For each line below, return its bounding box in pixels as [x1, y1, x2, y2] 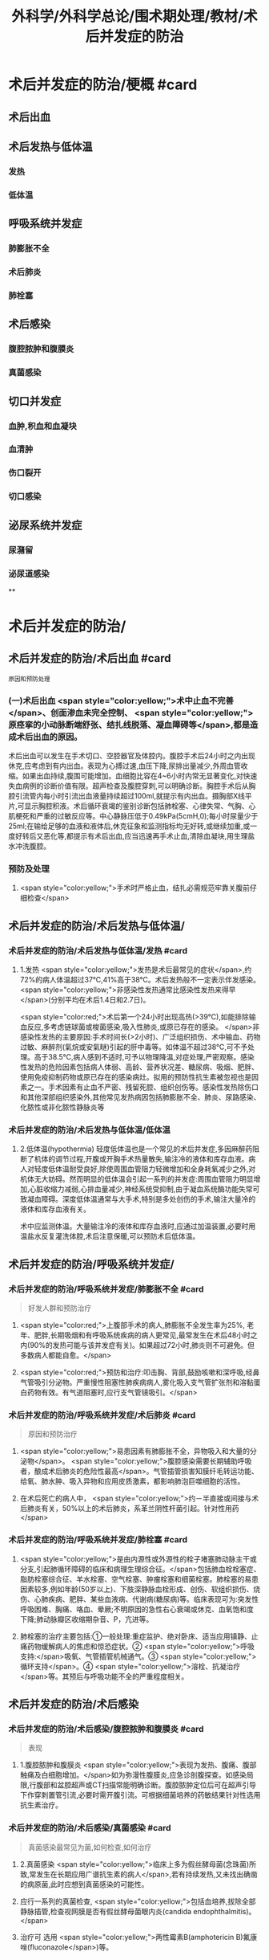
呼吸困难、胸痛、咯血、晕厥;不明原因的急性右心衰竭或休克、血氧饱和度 [19, 1604, 255, 1614]
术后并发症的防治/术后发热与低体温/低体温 [8, 1125, 171, 1136]
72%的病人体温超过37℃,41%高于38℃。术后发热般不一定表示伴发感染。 [19, 975, 261, 985]
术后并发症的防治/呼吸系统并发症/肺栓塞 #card [8, 1534, 188, 1546]
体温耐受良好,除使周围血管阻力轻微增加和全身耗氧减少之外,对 [54, 1164, 256, 1174]
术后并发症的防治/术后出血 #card [8, 651, 171, 665]
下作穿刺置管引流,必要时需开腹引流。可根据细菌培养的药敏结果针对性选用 [19, 1791, 261, 1800]
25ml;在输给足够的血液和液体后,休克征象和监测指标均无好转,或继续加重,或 [8, 821, 251, 831]
